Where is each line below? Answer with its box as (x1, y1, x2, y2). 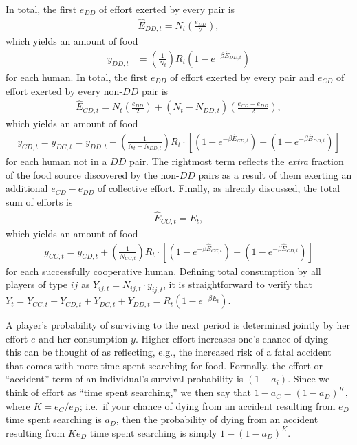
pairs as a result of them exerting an (198, 167, 352, 182)
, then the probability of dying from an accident (116, 412, 318, 426)
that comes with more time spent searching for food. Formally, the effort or (6, 358, 323, 372)
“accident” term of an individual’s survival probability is (6, 371, 244, 386)
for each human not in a (6, 153, 107, 168)
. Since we (288, 371, 330, 386)
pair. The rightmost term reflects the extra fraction (129, 153, 344, 168)
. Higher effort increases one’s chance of (135, 331, 302, 345)
